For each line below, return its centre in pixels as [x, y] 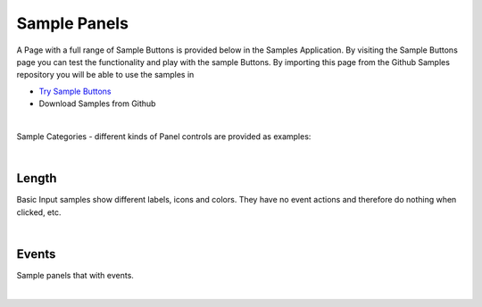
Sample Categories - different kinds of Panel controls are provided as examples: [164, 136]
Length [37, 178]
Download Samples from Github [97, 104]
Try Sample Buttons [75, 91]
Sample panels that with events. [75, 275]
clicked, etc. [39, 212]
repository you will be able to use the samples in [105, 75]
